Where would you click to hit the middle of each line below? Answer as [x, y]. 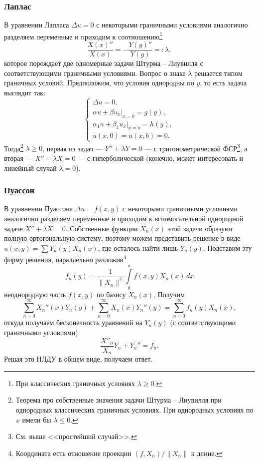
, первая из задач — [73, 148]
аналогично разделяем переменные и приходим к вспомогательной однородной [124, 218]
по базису [111, 294]
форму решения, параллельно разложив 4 [65, 258]
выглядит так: [25, 92]
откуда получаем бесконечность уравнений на [73, 322]
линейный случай [30, 168]
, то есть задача [223, 83]
